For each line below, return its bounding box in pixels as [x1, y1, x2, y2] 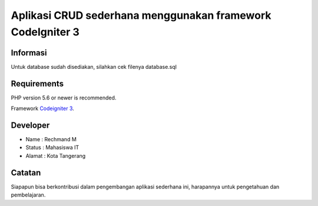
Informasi [11, 48, 47, 58]
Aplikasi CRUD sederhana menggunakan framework [11, 9, 271, 22]
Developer [11, 120, 50, 130]
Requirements [11, 78, 64, 88]
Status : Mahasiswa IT [25, 144, 79, 151]
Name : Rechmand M [25, 136, 77, 143]
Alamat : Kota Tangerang [25, 152, 86, 159]
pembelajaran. [11, 191, 46, 198]
